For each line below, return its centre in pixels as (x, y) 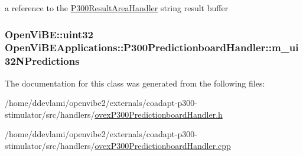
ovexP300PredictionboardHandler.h (159, 114)
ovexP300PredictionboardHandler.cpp (163, 146)
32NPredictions (42, 61)
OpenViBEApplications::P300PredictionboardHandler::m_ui (152, 47)
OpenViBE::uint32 (49, 34)
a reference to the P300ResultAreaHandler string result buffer (117, 8)
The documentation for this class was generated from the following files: (135, 83)
